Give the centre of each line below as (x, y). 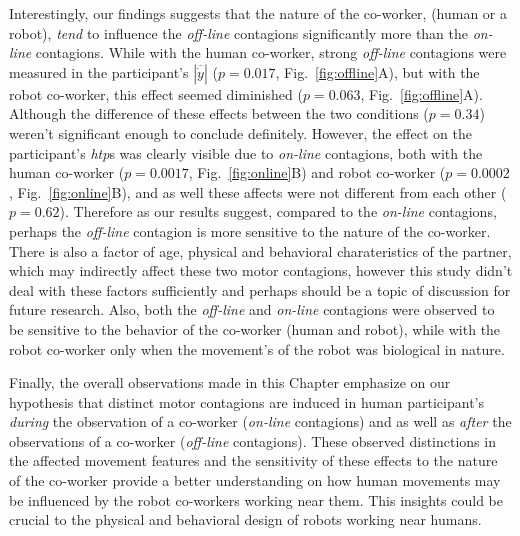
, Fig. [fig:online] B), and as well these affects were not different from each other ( (258, 191)
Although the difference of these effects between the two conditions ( (219, 113)
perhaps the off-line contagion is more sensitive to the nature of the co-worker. (250, 230)
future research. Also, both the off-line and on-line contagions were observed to (252, 309)
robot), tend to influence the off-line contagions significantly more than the (239, 32)
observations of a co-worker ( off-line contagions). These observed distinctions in (252, 440)
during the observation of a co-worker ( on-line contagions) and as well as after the (260, 421)
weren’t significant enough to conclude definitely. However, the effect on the (240, 132)
